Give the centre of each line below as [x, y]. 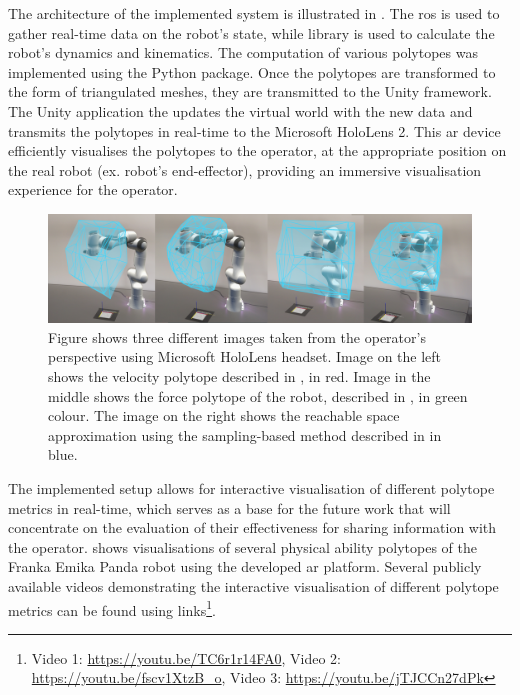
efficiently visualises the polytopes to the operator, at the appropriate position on [257, 150]
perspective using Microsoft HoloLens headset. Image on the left [245, 356]
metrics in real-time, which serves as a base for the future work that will [229, 507]
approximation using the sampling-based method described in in [245, 434]
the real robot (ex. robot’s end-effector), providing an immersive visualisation [245, 169]
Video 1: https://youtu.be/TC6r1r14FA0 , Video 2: [186, 657]
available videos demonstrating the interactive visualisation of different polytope [253, 585]
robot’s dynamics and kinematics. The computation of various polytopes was [243, 52]
